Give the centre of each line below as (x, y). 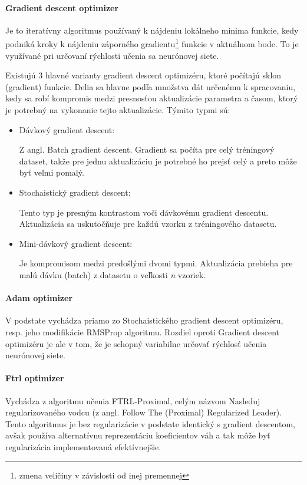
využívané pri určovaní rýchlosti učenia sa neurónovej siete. (112, 55)
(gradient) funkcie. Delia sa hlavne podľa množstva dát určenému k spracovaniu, (151, 86)
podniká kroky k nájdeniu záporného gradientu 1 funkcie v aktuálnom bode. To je (152, 43)
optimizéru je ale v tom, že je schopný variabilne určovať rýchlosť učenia (136, 343)
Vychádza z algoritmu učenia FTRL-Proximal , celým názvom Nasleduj (133, 400)
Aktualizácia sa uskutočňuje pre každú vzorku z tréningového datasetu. (148, 224)
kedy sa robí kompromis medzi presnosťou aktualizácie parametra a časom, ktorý (152, 98)
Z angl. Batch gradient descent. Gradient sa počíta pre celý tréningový (147, 149)
